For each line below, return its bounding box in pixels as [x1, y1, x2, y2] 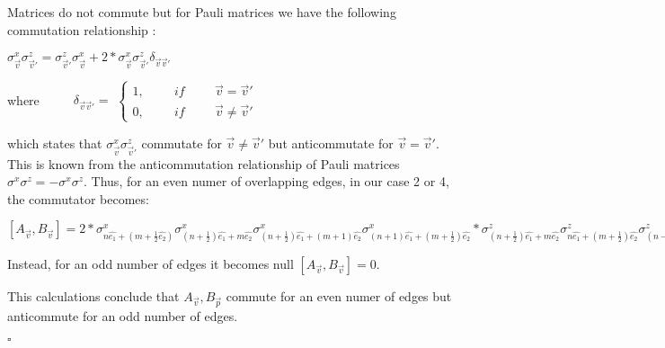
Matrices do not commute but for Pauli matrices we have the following [7, 3, 396, 21]
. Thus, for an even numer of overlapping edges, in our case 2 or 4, [84, 172, 449, 191]
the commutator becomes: [7, 189, 149, 208]
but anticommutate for [268, 133, 394, 152]
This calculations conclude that [7, 286, 180, 305]
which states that [7, 133, 102, 152]
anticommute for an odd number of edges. [7, 307, 238, 326]
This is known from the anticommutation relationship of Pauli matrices [7, 154, 400, 173]
